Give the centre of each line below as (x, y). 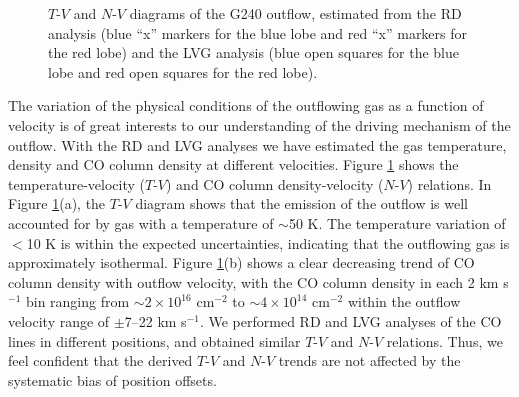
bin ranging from (77, 301)
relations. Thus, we (444, 340)
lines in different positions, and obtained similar (154, 340)
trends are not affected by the (369, 360)
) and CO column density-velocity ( (275, 183)
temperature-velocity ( (76, 183)
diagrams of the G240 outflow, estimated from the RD (295, 13)
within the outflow (404, 301)
